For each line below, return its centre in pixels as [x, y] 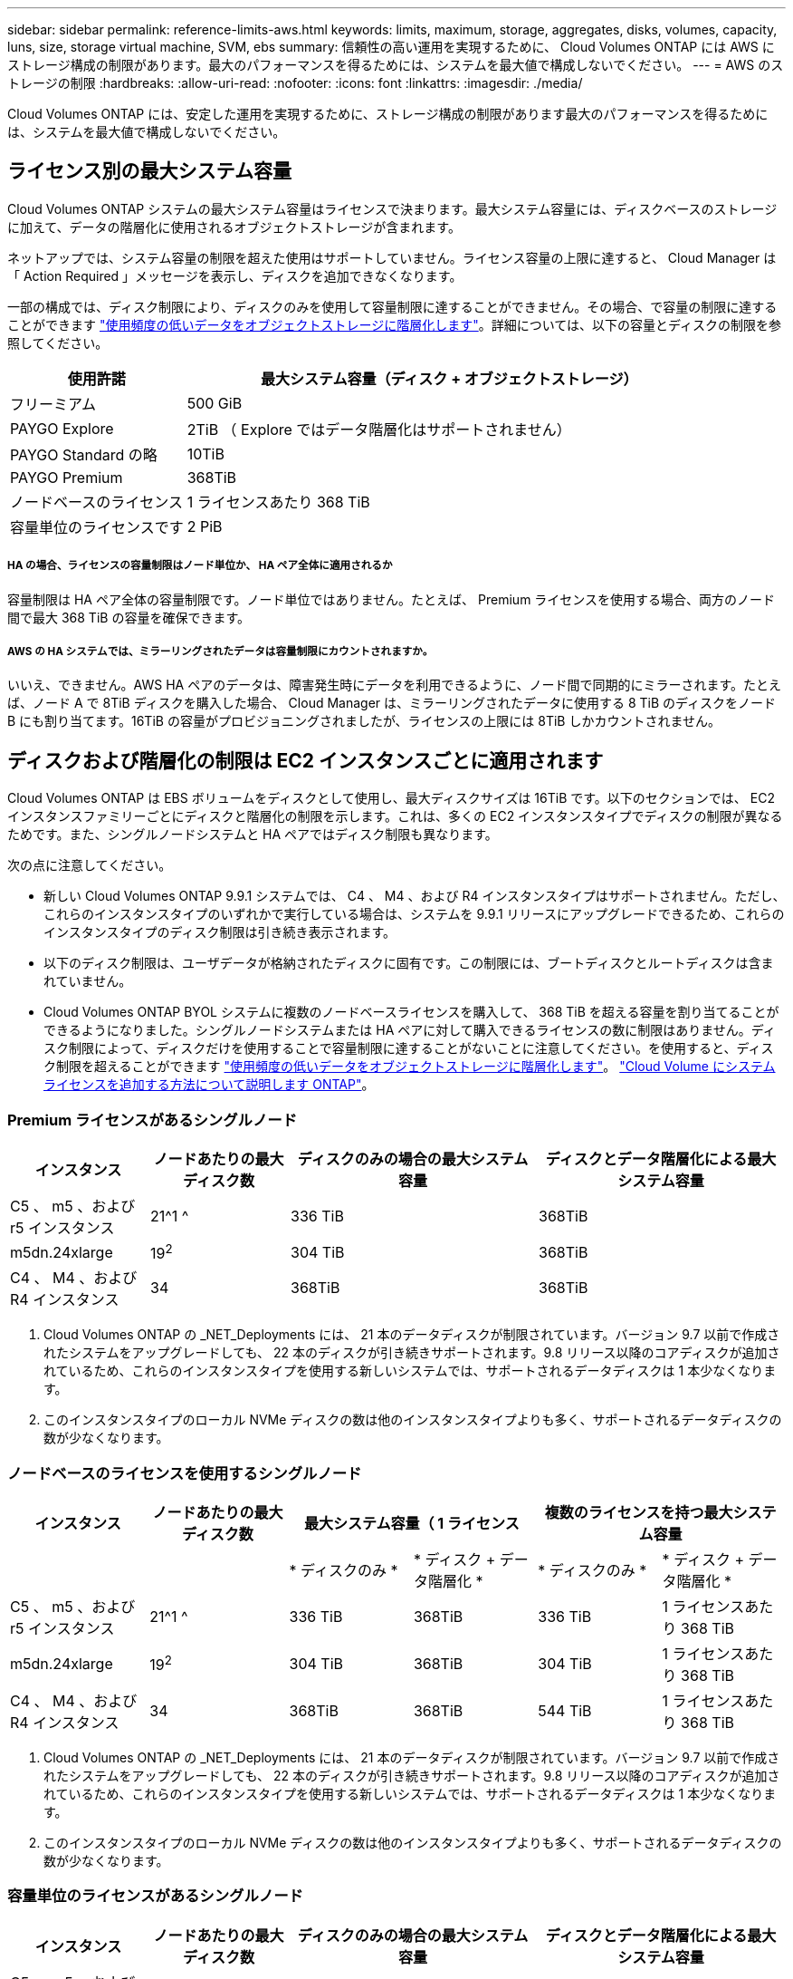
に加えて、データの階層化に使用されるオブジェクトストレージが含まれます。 [234, 227]
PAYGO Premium [67, 477]
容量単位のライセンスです [97, 527]
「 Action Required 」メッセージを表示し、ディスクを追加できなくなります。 [235, 275]
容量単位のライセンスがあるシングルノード [155, 1896]
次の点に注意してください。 [90, 865]
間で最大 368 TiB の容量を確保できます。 [129, 617]
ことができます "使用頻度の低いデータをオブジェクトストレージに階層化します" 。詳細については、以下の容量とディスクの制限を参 [395, 324]
